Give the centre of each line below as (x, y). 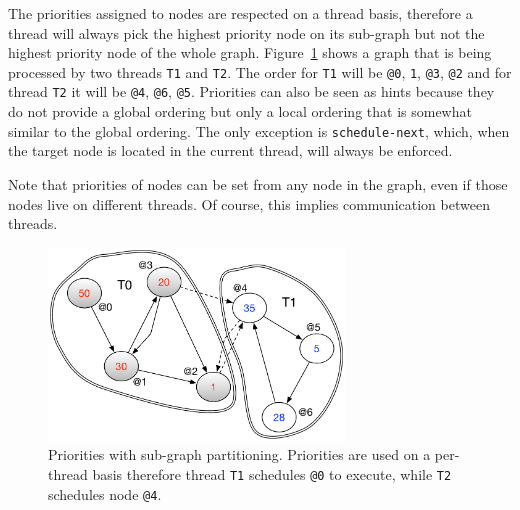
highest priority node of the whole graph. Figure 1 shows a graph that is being (250, 52)
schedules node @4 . (105, 493)
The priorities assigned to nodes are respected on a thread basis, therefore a (240, 13)
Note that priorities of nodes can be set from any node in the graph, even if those (258, 183)
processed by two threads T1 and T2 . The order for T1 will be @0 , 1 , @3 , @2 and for (260, 71)
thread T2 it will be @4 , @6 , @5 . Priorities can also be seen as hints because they (251, 91)
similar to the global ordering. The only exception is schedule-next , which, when (259, 130)
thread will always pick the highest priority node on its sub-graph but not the (246, 32)
